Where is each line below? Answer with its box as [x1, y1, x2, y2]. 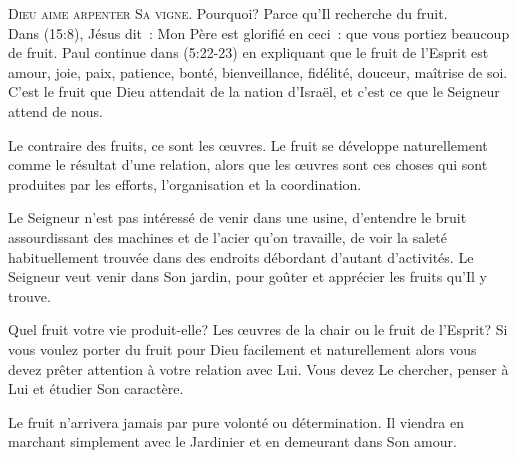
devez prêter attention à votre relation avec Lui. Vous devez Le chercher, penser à [8, 358, 509, 379]
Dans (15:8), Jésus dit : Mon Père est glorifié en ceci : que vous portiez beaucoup [8, 22, 510, 43]
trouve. [8, 285, 51, 306]
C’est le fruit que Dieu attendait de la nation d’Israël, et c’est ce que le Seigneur [8, 81, 500, 102]
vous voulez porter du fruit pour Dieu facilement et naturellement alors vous [8, 338, 477, 359]
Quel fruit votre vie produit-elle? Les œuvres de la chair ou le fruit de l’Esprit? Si [8, 319, 508, 340]
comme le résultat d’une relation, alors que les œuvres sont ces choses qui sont [8, 154, 488, 175]
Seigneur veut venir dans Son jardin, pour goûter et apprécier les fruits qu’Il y [8, 266, 487, 287]
